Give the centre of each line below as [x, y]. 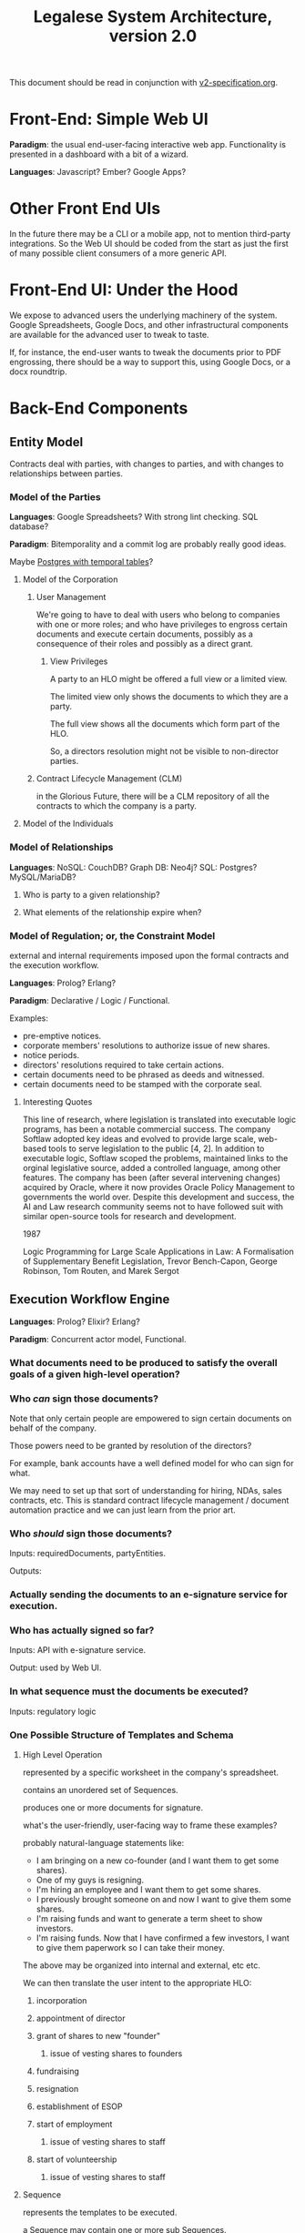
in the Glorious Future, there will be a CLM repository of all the [153, 796]
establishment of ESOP [79, 2106]
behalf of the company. [53, 1428]
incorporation [61, 2001]
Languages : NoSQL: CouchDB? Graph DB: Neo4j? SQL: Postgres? [133, 867]
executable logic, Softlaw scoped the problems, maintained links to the [155, 1157]
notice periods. [51, 1055]
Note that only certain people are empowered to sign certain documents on [151, 1418]
